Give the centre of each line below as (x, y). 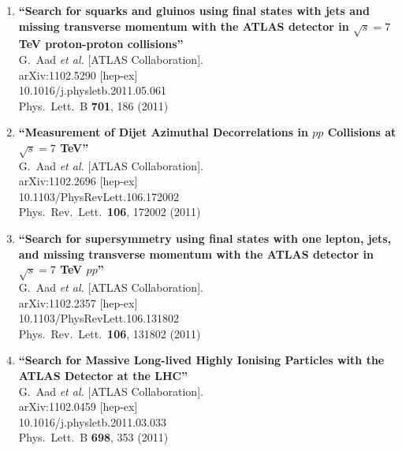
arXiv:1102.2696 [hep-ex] (78, 181)
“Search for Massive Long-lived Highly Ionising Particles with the (201, 360)
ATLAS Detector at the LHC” (103, 375)
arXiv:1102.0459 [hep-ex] (78, 406)
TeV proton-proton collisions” (101, 44)
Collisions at (362, 132)
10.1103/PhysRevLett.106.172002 (99, 196)
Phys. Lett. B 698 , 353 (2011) (93, 437)
